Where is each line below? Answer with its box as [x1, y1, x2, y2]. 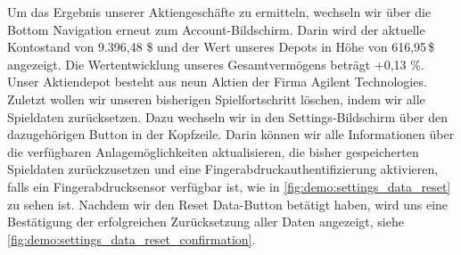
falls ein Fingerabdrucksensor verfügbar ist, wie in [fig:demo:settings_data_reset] [7, 177, 451, 195]
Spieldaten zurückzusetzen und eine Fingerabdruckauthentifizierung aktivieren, [7, 160, 439, 178]
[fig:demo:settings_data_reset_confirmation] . [7, 229, 256, 248]
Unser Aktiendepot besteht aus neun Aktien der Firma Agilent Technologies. [7, 72, 427, 91]
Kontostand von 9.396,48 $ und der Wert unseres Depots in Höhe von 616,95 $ [7, 37, 435, 56]
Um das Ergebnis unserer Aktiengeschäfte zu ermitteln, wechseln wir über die [7, 3, 432, 21]
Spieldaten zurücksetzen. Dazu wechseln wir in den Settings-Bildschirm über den [7, 107, 448, 126]
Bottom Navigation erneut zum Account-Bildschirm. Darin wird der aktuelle [7, 20, 425, 38]
